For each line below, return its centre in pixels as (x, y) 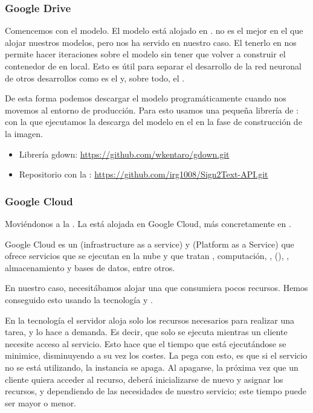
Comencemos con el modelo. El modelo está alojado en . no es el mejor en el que (154, 30)
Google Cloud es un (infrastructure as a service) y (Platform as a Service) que (150, 244)
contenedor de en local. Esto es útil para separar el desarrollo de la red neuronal (153, 66)
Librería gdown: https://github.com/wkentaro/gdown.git (124, 154)
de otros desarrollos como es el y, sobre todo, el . (95, 78)
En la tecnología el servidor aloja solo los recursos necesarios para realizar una (150, 320)
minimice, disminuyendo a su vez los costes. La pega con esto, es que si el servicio (156, 355)
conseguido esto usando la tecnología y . (79, 299)
